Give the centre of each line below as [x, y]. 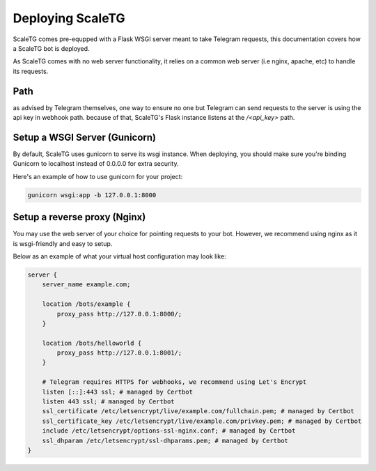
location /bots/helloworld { [92, 343]
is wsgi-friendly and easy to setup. [63, 243]
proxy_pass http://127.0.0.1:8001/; [119, 353]
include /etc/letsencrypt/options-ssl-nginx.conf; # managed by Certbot [169, 431]
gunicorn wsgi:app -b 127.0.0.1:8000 [92, 195]
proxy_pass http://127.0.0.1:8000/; [119, 314]
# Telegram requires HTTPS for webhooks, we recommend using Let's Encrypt [174, 382]
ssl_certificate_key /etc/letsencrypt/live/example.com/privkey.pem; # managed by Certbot [202, 421]
